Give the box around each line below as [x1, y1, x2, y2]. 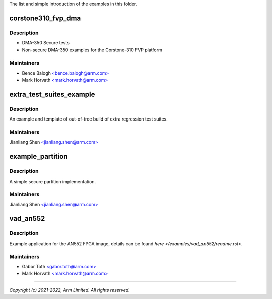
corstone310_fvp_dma [9, 14, 81, 22]
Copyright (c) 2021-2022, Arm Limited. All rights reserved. [9, 287, 130, 293]
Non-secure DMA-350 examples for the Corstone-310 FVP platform [22, 47, 162, 53]
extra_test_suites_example [9, 90, 95, 98]
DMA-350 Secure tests [22, 40, 70, 46]
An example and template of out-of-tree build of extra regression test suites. [9, 116, 168, 122]
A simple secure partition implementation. [9, 178, 96, 184]
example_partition [9, 152, 68, 161]
